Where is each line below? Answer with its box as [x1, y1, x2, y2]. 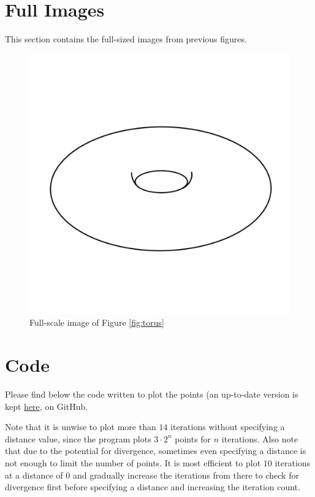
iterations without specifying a [170, 420, 285, 433]
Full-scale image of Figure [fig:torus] [29, 316, 164, 329]
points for [175, 432, 211, 445]
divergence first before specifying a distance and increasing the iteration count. [5, 480, 300, 493]
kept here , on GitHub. [5, 399, 88, 412]
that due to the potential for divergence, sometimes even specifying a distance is [5, 444, 306, 457]
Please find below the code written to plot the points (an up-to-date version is [5, 388, 298, 401]
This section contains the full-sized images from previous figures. [5, 33, 247, 45]
